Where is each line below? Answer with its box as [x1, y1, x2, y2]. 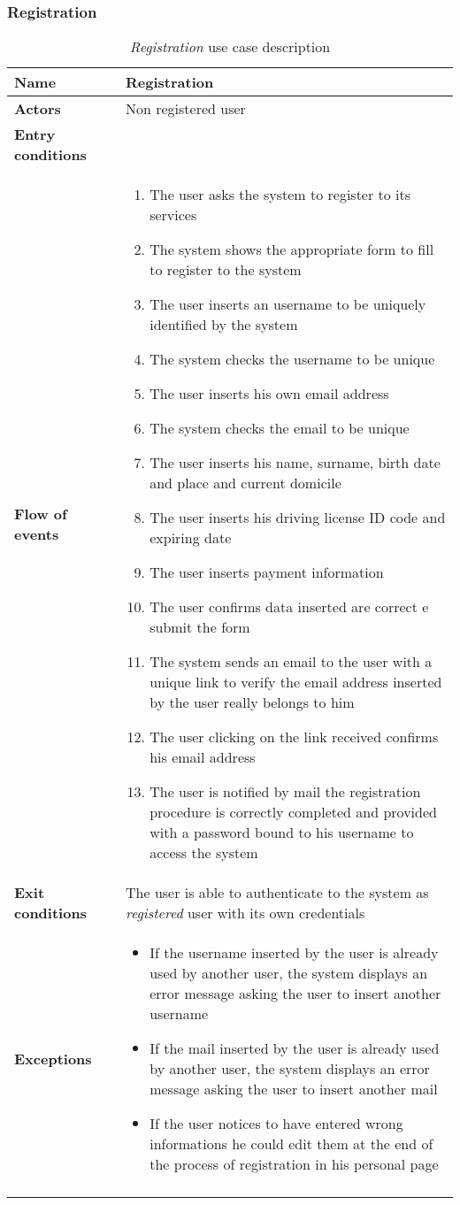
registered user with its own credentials [126, 902, 365, 924]
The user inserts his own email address [149, 383, 389, 404]
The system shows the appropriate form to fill [149, 239, 434, 260]
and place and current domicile [149, 472, 341, 494]
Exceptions [14, 1048, 92, 1069]
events [14, 523, 59, 544]
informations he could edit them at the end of [149, 1133, 433, 1155]
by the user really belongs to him [149, 692, 355, 713]
